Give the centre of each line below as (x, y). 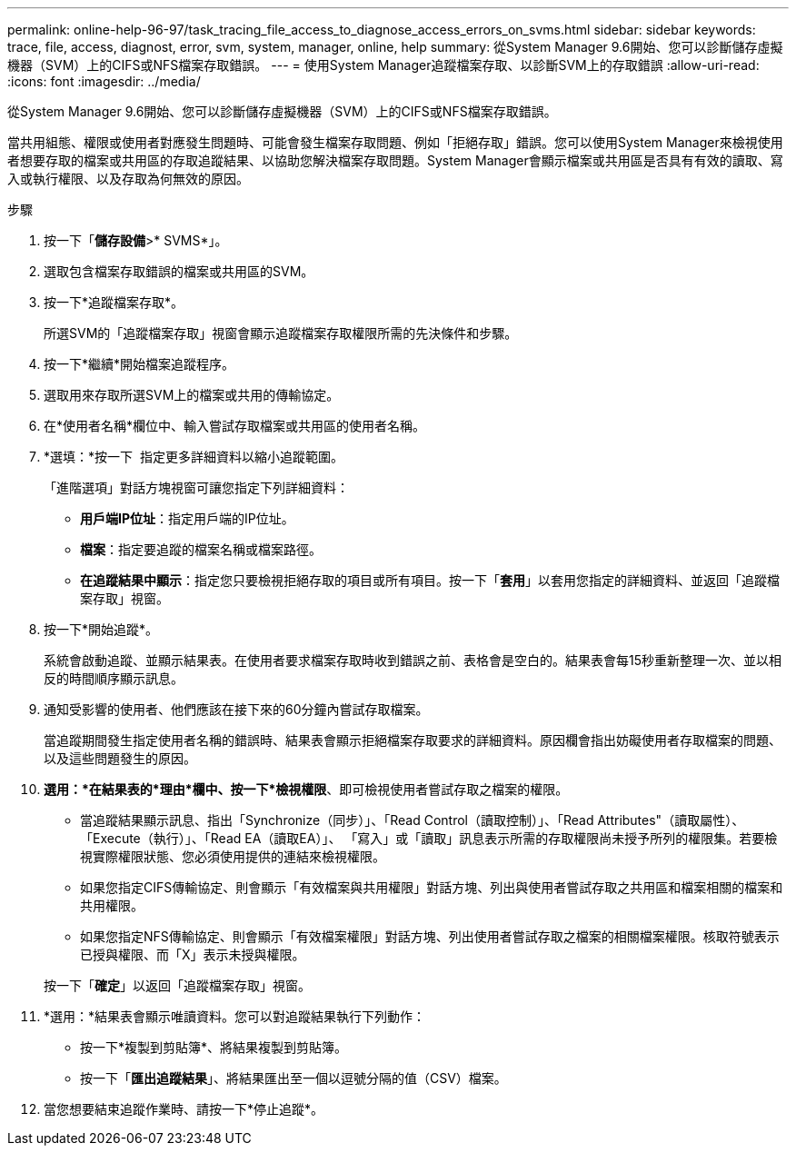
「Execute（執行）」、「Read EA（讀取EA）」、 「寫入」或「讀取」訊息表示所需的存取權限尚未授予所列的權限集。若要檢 (429, 838)
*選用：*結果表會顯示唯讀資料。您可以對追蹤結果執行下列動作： (235, 1016)
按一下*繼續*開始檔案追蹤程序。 (139, 364)
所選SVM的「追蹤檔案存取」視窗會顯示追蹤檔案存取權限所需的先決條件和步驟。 (281, 333)
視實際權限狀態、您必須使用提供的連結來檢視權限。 (233, 856)
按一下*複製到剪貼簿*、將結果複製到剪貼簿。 (214, 1047)
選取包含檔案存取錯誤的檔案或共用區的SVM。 (179, 271)
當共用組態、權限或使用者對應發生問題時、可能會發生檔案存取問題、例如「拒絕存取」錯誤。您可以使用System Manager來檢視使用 (395, 142)
